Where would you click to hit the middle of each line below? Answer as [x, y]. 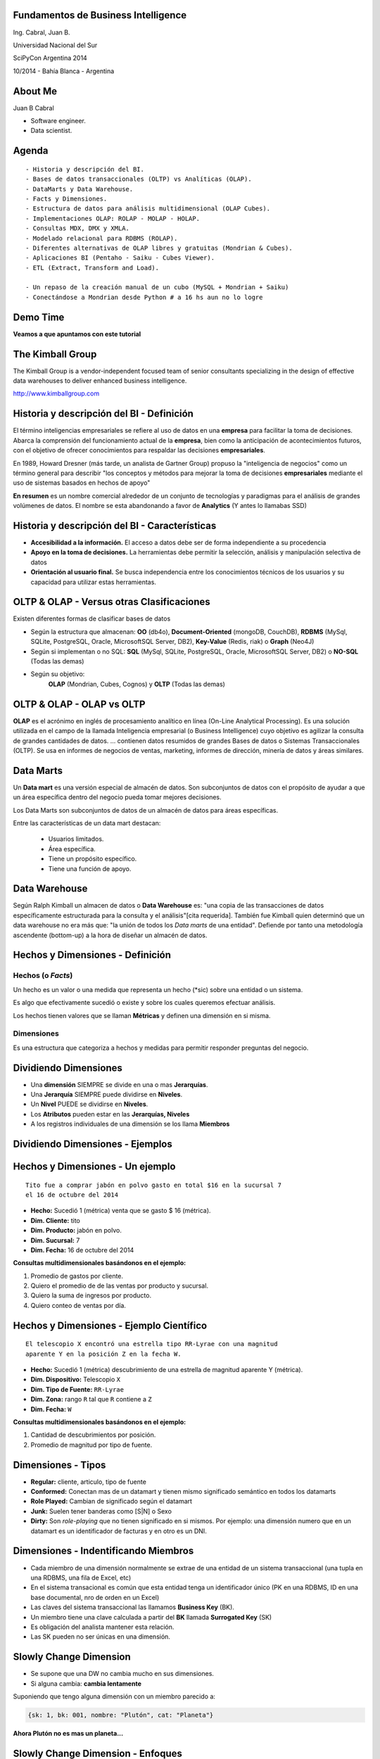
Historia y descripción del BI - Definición [103, 414]
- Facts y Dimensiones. [66, 198]
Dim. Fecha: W [51, 1409]
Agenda [31, 151]
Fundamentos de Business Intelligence [100, 15]
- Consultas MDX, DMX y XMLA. [78, 228]
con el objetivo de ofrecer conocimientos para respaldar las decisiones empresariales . [139, 450]
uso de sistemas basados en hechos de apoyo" [82, 483]
